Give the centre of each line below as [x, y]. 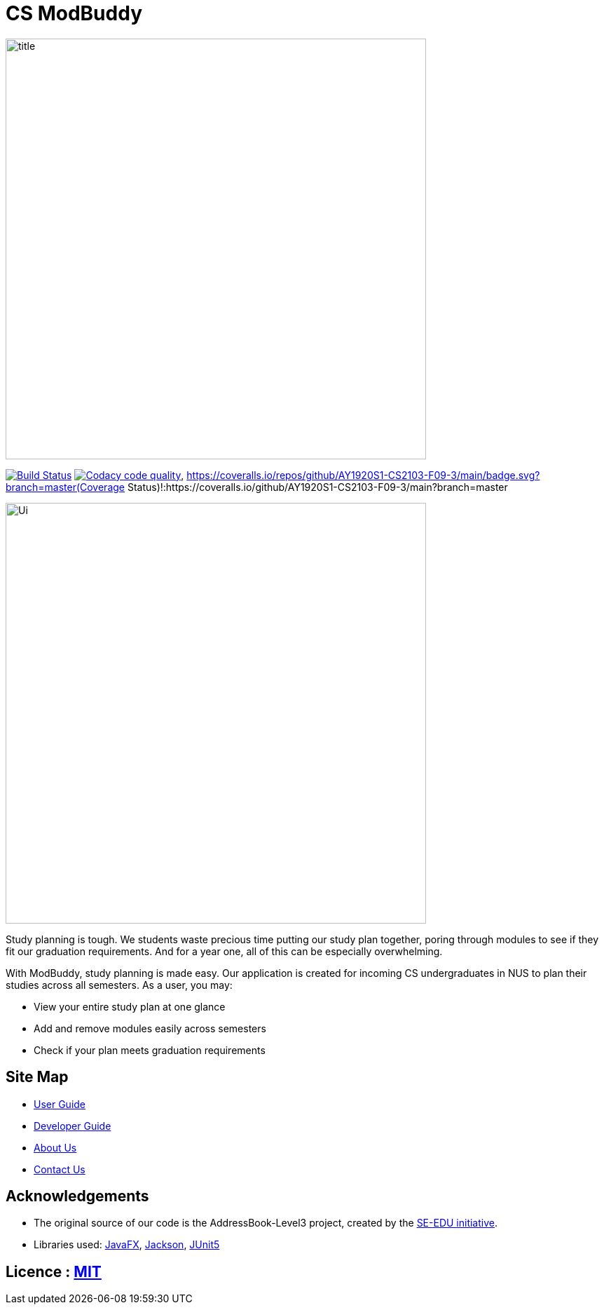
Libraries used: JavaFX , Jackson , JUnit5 [127, 1245]
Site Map [37, 1077]
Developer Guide [73, 1126]
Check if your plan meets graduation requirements [150, 1050]
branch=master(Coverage [65, 487]
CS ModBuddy [74, 13]
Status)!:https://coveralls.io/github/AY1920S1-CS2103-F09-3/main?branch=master [317, 487]
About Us [55, 1147]
